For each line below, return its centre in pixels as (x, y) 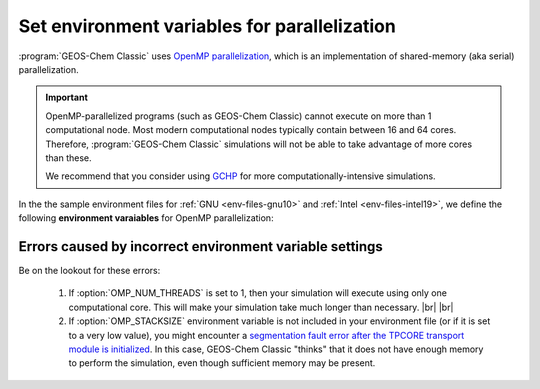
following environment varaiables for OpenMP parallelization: (146, 218)
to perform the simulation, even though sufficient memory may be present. (222, 363)
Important (67, 97)
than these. (68, 157)
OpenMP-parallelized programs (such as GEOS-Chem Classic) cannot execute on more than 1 (238, 116)
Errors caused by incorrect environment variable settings (201, 246)
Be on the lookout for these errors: (89, 270)
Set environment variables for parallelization (207, 26)
